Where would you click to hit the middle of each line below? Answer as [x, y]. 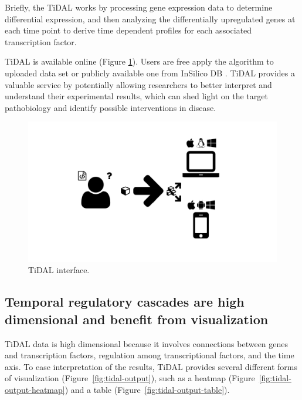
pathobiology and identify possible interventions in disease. [111, 107]
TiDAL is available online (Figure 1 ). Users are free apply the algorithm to [139, 61]
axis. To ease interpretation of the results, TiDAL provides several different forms [151, 366]
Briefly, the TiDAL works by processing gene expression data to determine [139, 7]
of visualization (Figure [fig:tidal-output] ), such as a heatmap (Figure [130, 378]
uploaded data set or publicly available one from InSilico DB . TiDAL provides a [150, 73]
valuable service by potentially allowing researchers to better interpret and [138, 84]
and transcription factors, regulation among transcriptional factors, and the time [150, 355]
